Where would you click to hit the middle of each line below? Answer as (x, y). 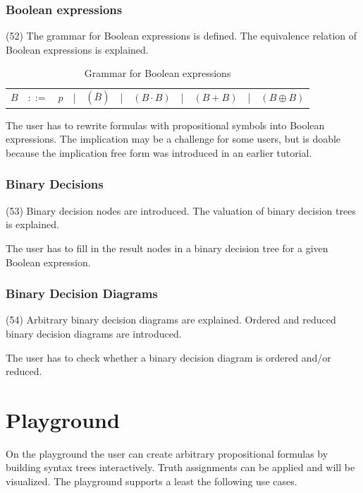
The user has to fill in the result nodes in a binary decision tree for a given (167, 248)
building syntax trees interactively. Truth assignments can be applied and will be (180, 467)
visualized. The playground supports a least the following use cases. (152, 481)
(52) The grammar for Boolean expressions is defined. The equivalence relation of (181, 36)
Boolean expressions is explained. (77, 49)
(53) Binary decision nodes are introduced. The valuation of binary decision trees (181, 210)
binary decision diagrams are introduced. (94, 333)
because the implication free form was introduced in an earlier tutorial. (159, 152)
